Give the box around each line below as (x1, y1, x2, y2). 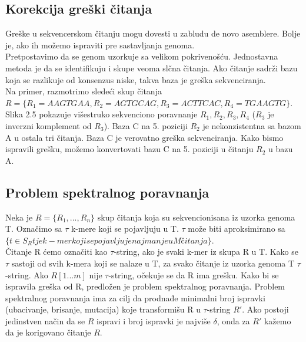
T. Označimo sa (5, 222, 62, 235)
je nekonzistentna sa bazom (202, 119, 301, 131)
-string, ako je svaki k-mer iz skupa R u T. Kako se (114, 245, 298, 258)
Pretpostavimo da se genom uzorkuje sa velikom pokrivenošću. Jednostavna (5, 50, 278, 63)
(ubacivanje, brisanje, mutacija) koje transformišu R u (5, 303, 201, 315)
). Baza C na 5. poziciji (104, 119, 188, 131)
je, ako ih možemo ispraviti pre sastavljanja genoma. (5, 38, 195, 51)
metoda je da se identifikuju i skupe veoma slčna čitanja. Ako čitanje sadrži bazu (5, 61, 298, 74)
